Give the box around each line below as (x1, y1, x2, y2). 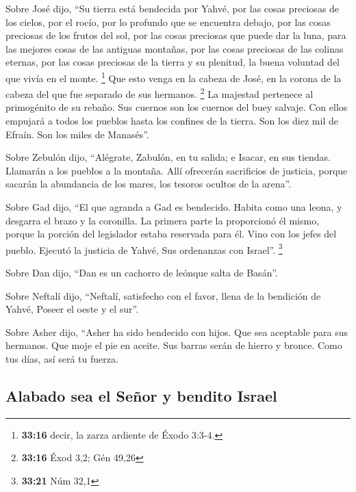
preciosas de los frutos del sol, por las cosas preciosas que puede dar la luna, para (5, 28, 346, 42)
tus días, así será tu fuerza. (5, 352, 118, 366)
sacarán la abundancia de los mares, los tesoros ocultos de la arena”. (5, 177, 292, 191)
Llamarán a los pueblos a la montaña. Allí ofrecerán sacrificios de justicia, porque (5, 163, 348, 177)
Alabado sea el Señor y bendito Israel (5, 385, 277, 406)
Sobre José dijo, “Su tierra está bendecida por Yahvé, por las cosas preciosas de (5, 1, 340, 15)
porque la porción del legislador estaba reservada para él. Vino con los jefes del (5, 226, 337, 241)
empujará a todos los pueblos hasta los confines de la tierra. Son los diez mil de (5, 114, 338, 128)
